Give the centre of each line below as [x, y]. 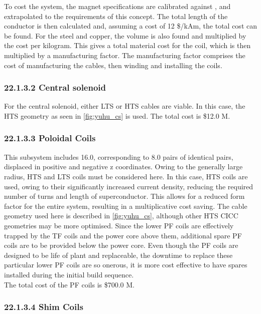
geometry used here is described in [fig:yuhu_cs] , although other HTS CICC [121, 216]
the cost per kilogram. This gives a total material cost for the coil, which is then [127, 45]
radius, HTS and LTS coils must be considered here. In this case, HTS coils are [126, 176]
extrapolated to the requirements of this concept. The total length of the [116, 16]
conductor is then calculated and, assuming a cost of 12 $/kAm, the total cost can [130, 26]
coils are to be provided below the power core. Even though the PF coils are [121, 245]
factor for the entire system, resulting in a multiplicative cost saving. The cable [126, 206]
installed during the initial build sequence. [69, 274]
